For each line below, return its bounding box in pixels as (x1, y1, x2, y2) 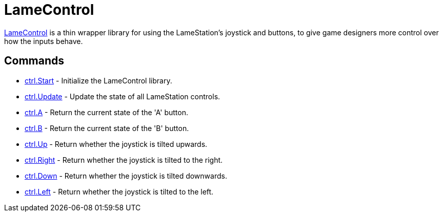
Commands (4, 54, 65, 68)
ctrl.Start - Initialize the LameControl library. (25, 76, 172, 85)
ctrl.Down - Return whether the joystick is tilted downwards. (25, 171, 227, 180)
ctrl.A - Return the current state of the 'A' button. (25, 107, 188, 117)
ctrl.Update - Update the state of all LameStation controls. (25, 92, 220, 101)
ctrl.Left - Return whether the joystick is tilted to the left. (25, 187, 214, 196)
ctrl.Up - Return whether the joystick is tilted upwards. (25, 139, 208, 148)
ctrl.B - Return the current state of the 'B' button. (25, 123, 189, 133)
